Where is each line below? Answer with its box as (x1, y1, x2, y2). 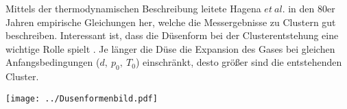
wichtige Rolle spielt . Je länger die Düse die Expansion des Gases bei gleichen (5, 41, 335, 56)
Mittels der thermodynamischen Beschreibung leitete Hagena (5, 1, 261, 15)
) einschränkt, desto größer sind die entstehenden (135, 55, 342, 69)
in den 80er (288, 1, 335, 15)
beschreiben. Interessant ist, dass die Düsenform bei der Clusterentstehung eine (5, 28, 339, 43)
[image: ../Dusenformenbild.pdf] (5, 93, 158, 104)
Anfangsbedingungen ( (5, 55, 100, 69)
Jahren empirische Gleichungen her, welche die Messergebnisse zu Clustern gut (5, 14, 336, 29)
